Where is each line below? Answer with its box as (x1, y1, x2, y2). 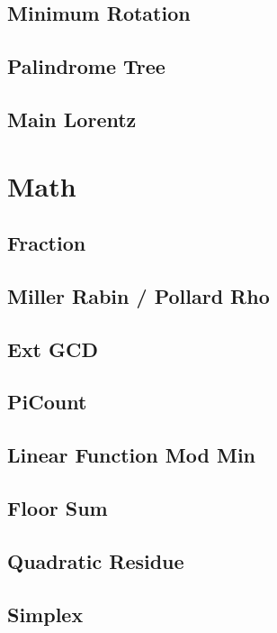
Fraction (7, 229, 86, 257)
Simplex (7, 600, 84, 628)
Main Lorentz (7, 105, 137, 133)
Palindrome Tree (7, 52, 165, 80)
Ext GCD (7, 335, 99, 362)
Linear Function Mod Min (7, 441, 256, 469)
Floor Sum (7, 494, 108, 522)
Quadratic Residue (7, 546, 184, 574)
